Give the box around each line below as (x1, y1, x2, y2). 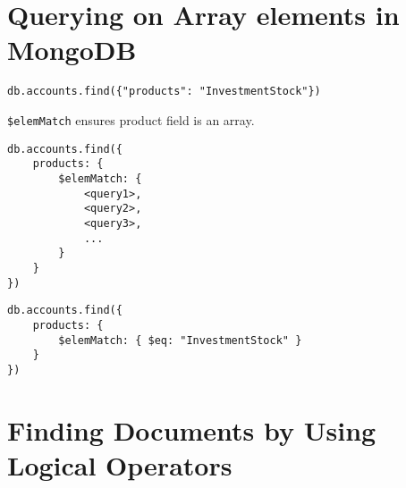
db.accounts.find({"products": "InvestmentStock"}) (7, 85, 321, 98)
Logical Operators (7, 446, 233, 483)
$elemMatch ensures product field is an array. (7, 110, 255, 129)
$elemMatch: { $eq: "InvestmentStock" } (58, 333, 302, 347)
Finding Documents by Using (7, 411, 376, 448)
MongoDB (7, 31, 137, 68)
